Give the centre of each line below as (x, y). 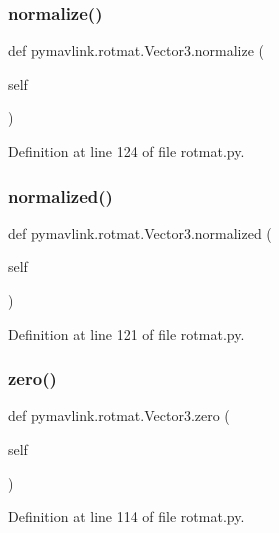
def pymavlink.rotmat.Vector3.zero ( (119, 415)
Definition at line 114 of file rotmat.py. (126, 516)
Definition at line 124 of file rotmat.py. (126, 151)
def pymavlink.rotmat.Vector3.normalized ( (140, 232)
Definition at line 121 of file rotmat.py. (126, 333)
